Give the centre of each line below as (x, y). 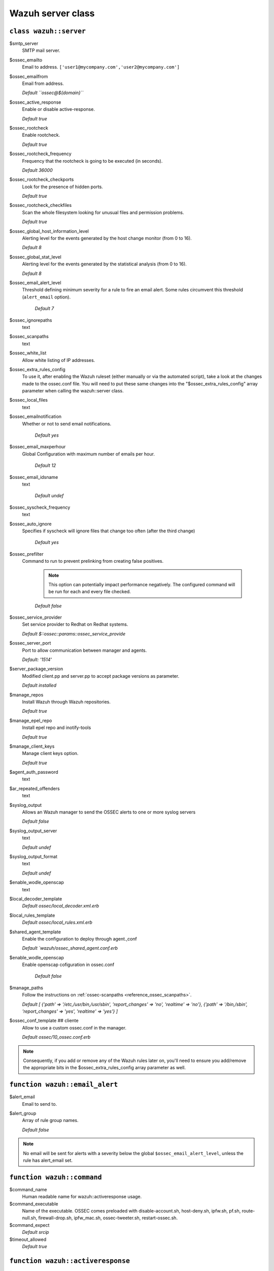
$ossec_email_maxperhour (38, 447)
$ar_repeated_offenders (35, 789)
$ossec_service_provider (36, 617)
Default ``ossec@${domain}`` (53, 93)
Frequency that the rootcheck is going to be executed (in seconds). (92, 161)
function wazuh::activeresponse (70, 1261)
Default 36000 (37, 170)
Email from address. (43, 83)
